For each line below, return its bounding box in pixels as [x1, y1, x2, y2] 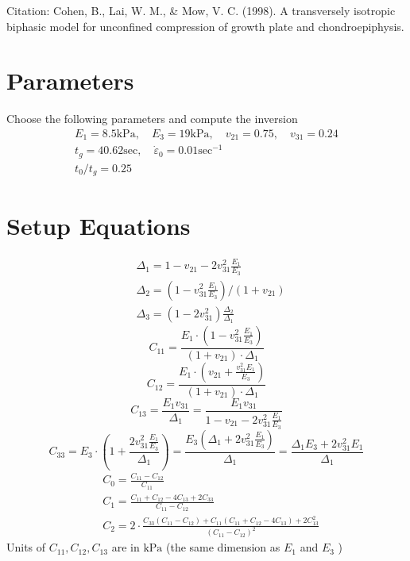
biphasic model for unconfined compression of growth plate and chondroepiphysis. [6, 17, 404, 34]
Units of [6, 539, 46, 555]
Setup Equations [6, 209, 191, 241]
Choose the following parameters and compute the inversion [6, 110, 298, 127]
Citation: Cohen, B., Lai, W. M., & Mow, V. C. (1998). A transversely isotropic [6, 2, 396, 18]
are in [111, 539, 140, 555]
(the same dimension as [165, 539, 280, 555]
